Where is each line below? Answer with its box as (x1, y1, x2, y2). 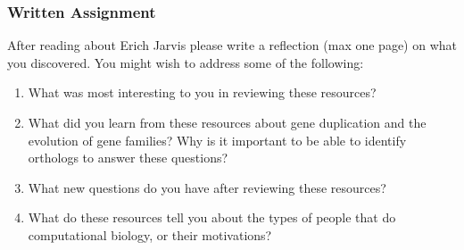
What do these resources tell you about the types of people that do (28, 208, 396, 227)
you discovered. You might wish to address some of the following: (7, 53, 364, 71)
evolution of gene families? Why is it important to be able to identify (28, 130, 407, 149)
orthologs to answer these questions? (28, 148, 228, 167)
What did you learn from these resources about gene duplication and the (28, 113, 427, 131)
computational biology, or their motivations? (28, 225, 272, 244)
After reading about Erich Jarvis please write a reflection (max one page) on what (7, 36, 457, 54)
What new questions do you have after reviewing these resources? (28, 178, 386, 196)
